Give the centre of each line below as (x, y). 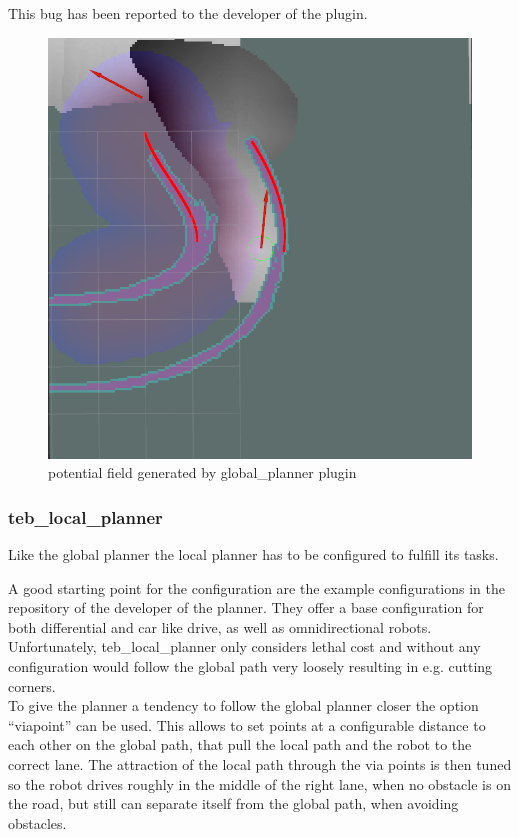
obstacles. (37, 822)
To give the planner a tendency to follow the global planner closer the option (243, 705)
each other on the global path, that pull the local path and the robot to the (240, 744)
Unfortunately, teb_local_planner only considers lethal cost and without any (244, 646)
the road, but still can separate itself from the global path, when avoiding (233, 803)
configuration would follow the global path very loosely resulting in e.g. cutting (250, 666)
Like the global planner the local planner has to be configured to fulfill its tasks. (253, 554)
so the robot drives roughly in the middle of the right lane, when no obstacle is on (259, 783)
